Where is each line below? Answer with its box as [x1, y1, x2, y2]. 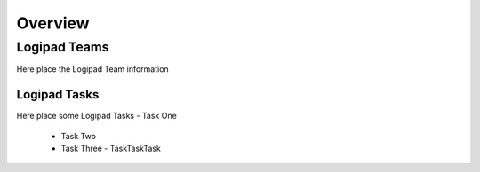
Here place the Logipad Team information [16, 64, 169, 74]
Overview [16, 13, 90, 33]
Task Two [60, 130, 97, 141]
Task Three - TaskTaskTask [60, 143, 162, 154]
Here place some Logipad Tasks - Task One [16, 111, 177, 121]
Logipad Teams [16, 39, 110, 55]
